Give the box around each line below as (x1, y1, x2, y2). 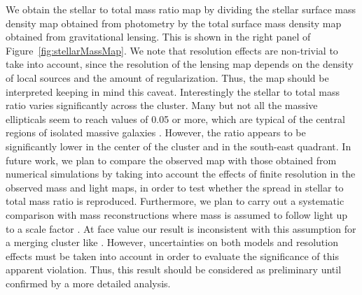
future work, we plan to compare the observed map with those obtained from (6, 152, 337, 167)
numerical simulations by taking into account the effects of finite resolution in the (6, 166, 356, 181)
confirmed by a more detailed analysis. (6, 275, 171, 290)
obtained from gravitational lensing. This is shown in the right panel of (6, 29, 311, 44)
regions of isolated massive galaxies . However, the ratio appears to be (6, 125, 306, 140)
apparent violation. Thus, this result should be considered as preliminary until (6, 262, 342, 277)
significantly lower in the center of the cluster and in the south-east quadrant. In (6, 138, 351, 153)
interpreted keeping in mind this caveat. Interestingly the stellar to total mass (6, 84, 340, 99)
